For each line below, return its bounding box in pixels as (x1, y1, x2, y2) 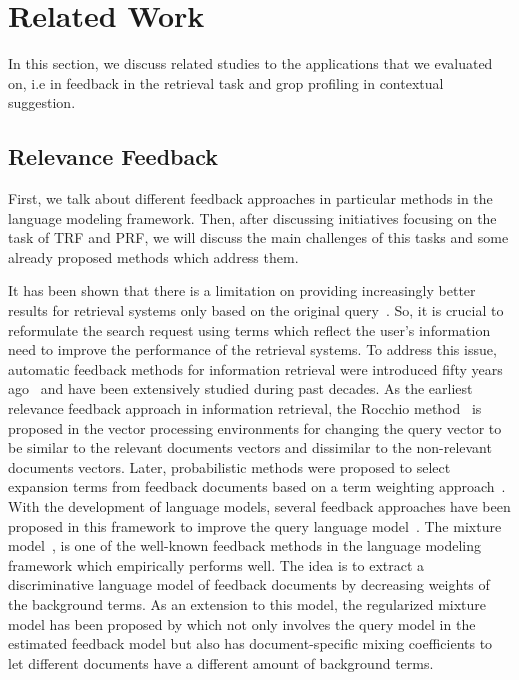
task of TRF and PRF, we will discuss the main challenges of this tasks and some (8, 227, 509, 248)
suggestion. (8, 92, 76, 113)
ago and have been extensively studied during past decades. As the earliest (8, 378, 473, 399)
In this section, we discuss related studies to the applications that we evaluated (8, 53, 493, 74)
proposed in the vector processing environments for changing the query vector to (8, 417, 502, 438)
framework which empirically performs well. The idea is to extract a (8, 554, 425, 575)
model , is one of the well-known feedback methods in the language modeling (8, 535, 482, 556)
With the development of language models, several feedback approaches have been (8, 496, 511, 517)
